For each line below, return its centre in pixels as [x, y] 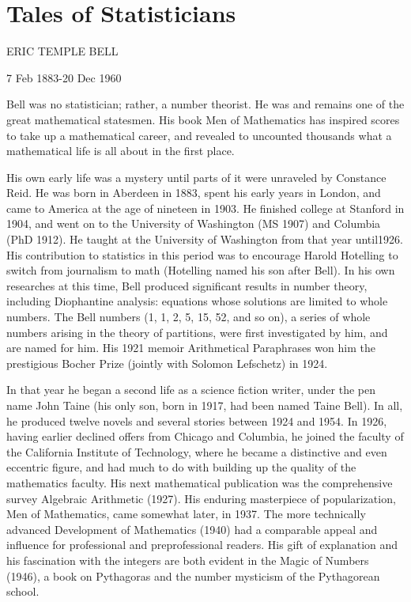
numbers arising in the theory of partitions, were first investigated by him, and [197, 332]
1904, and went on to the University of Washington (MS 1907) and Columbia [194, 223]
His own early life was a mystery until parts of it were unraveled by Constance [196, 177]
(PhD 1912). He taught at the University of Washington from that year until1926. [205, 239]
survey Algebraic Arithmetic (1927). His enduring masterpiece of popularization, [201, 498]
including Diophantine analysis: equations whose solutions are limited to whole [197, 301]
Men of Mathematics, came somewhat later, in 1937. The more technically [186, 514]
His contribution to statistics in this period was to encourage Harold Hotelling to [202, 254]
